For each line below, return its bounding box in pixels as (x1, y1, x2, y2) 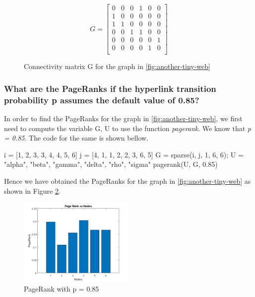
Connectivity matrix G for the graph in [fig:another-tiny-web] (24, 61, 210, 72)
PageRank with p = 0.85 (24, 283, 99, 294)
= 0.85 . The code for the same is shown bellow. (4, 133, 149, 143)
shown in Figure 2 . (4, 185, 61, 196)
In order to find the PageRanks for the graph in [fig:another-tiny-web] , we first (4, 113, 243, 123)
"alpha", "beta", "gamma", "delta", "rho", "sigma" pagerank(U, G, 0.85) (4, 159, 218, 169)
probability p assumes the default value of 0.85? (4, 93, 199, 106)
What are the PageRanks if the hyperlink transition (4, 82, 216, 94)
